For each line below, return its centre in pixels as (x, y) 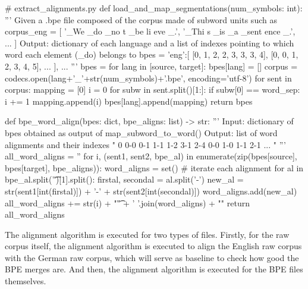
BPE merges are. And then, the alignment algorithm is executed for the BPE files (154, 269)
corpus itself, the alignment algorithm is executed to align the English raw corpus (153, 246)
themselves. (26, 281)
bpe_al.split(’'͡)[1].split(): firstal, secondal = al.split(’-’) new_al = (124, 179)
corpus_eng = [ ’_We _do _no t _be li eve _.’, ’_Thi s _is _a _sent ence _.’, (150, 31)
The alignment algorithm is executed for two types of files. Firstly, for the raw (147, 234)
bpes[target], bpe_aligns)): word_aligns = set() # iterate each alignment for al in (154, 167)
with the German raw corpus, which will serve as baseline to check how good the (152, 257)
